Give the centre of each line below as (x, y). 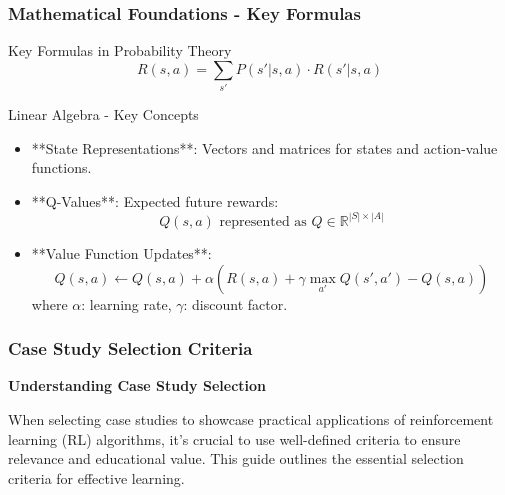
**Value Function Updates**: (121, 252)
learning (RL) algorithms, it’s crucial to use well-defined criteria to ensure (234, 438)
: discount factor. (235, 303)
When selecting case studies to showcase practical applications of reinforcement (251, 418)
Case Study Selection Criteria (130, 348)
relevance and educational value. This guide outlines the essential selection (236, 458)
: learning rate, (126, 303)
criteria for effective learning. (96, 477)
